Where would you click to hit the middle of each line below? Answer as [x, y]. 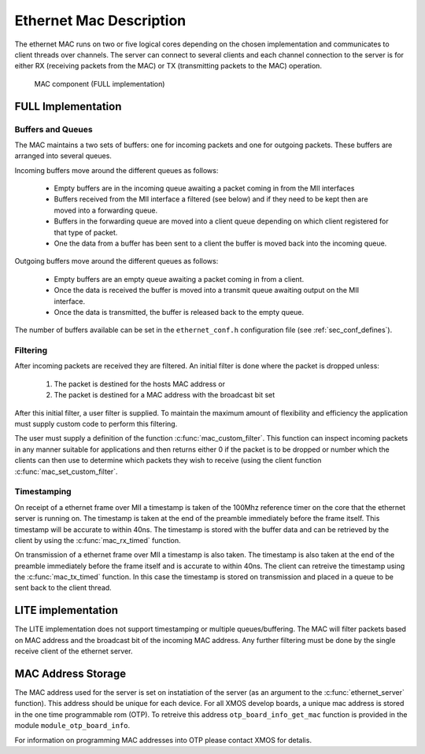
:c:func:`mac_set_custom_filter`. [66, 471]
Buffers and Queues [54, 129]
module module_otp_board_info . [72, 726]
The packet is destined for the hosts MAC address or [140, 384]
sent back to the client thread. [63, 588]
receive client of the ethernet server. [74, 651]
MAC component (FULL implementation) [100, 83]
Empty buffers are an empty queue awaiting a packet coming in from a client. [179, 279]
